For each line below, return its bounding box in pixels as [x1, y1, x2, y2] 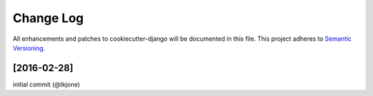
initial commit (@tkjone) [12, 80, 81, 88]
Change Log [12, 10, 84, 26]
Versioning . [12, 44, 46, 52]
